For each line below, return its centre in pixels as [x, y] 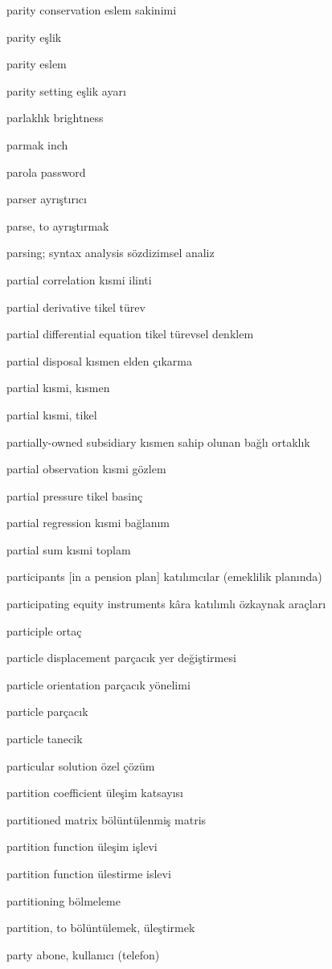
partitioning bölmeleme [64, 900]
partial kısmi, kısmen [58, 388]
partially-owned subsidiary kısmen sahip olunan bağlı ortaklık [158, 442]
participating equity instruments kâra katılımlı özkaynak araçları [166, 604]
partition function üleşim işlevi [82, 846]
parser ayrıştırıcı [47, 199]
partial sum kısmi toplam [69, 549]
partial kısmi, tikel [52, 414]
